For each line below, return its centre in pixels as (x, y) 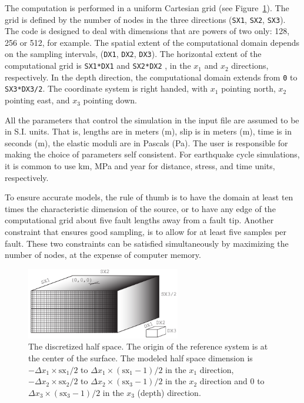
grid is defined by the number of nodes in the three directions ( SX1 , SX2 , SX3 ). (145, 19)
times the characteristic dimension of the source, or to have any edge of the (140, 208)
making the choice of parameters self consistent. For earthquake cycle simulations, (152, 154)
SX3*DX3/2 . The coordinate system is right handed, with (106, 88)
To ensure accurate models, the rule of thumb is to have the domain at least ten (149, 197)
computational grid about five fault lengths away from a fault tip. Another (139, 220)
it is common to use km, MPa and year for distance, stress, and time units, (140, 166)
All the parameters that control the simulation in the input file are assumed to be (152, 120)
